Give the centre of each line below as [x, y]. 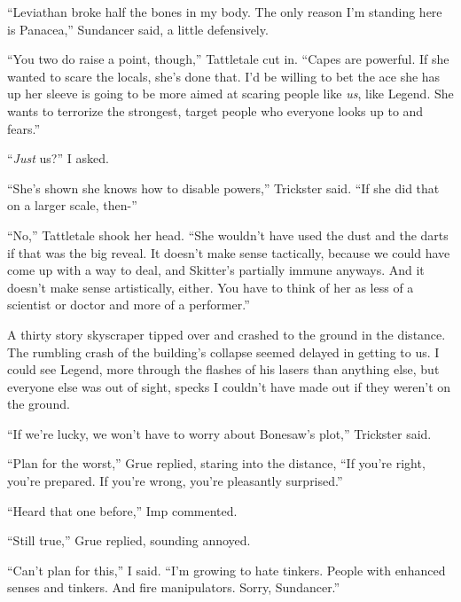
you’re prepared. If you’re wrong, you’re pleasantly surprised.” [175, 481]
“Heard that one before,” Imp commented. [122, 510]
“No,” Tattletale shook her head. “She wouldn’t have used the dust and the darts [228, 235]
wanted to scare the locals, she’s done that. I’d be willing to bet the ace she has [224, 76]
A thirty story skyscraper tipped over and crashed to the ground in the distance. [227, 334]
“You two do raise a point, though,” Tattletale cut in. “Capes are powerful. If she [228, 59]
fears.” [24, 128]
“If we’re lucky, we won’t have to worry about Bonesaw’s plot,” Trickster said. [219, 433]
